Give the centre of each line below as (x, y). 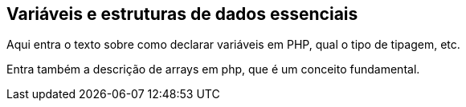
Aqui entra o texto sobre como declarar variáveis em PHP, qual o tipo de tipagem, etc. (233, 45)
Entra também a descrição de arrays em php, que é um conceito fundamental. (213, 69)
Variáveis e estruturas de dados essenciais (182, 14)
